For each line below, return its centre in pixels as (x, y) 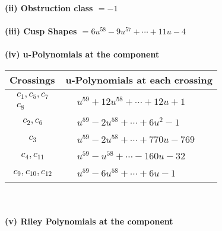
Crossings (32, 79)
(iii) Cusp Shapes (41, 31)
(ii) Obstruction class (49, 8)
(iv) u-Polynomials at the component (82, 54)
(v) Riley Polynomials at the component (89, 221)
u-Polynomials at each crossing (139, 79)
